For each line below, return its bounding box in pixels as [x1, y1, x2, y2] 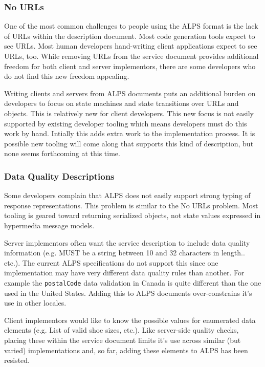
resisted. [4, 355, 30, 365]
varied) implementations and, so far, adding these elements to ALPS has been [4, 344, 248, 355]
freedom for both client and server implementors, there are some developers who [4, 60, 256, 71]
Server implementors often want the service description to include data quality [4, 237, 250, 248]
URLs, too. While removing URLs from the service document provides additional [4, 51, 259, 61]
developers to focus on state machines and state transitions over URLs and [4, 98, 239, 109]
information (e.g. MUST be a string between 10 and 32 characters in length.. [4, 247, 245, 258]
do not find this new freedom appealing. [4, 71, 129, 81]
